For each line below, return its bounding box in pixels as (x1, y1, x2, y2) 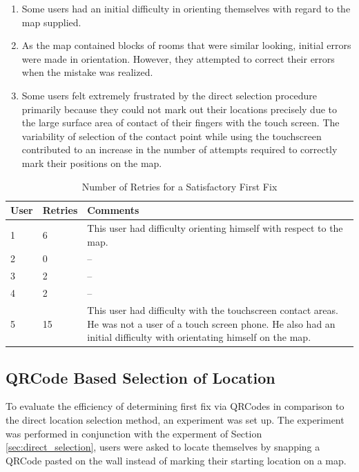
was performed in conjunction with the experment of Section (6, 426, 262, 440)
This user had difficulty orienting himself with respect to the (87, 220, 343, 235)
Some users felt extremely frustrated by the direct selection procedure (21, 88, 317, 102)
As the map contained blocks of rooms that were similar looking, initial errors (21, 38, 351, 52)
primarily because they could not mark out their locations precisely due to (21, 101, 338, 116)
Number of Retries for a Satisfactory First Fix (81, 179, 278, 193)
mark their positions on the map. (21, 155, 162, 170)
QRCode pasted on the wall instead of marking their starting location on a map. (6, 453, 347, 467)
